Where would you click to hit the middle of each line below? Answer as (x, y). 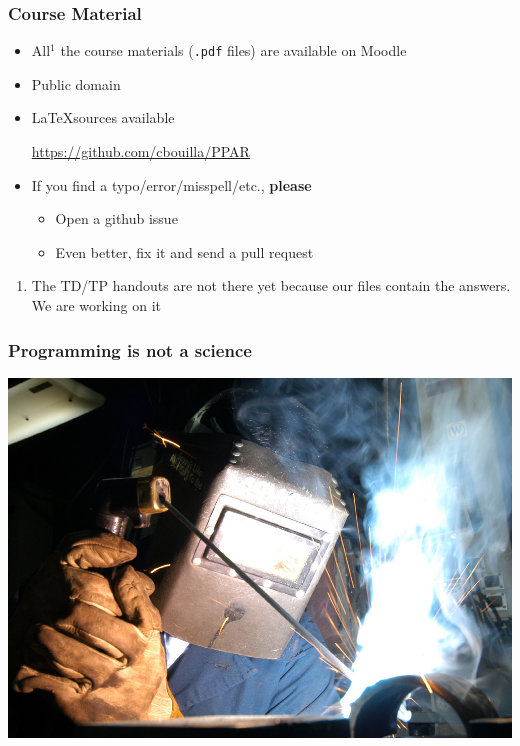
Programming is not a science (130, 349)
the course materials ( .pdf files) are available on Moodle (233, 50)
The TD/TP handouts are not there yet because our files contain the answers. (271, 285)
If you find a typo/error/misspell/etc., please (171, 184)
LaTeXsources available (103, 117)
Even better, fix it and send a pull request (184, 251)
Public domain (76, 83)
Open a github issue (116, 218)
